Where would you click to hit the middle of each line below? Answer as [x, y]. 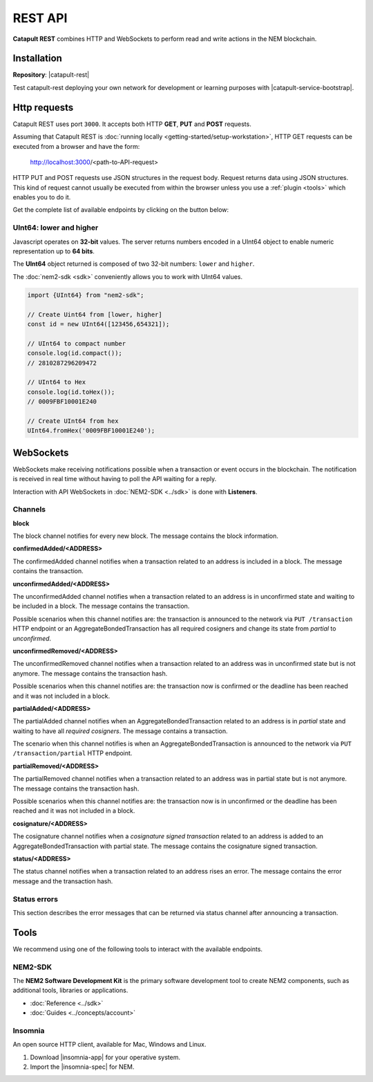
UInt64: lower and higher [56, 228]
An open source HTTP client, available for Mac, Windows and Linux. [109, 1045]
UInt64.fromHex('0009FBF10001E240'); [91, 431]
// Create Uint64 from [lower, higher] [95, 314]
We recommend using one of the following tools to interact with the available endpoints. [137, 949]
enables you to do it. [42, 197]
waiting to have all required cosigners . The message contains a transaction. [120, 731]
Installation [37, 58]
